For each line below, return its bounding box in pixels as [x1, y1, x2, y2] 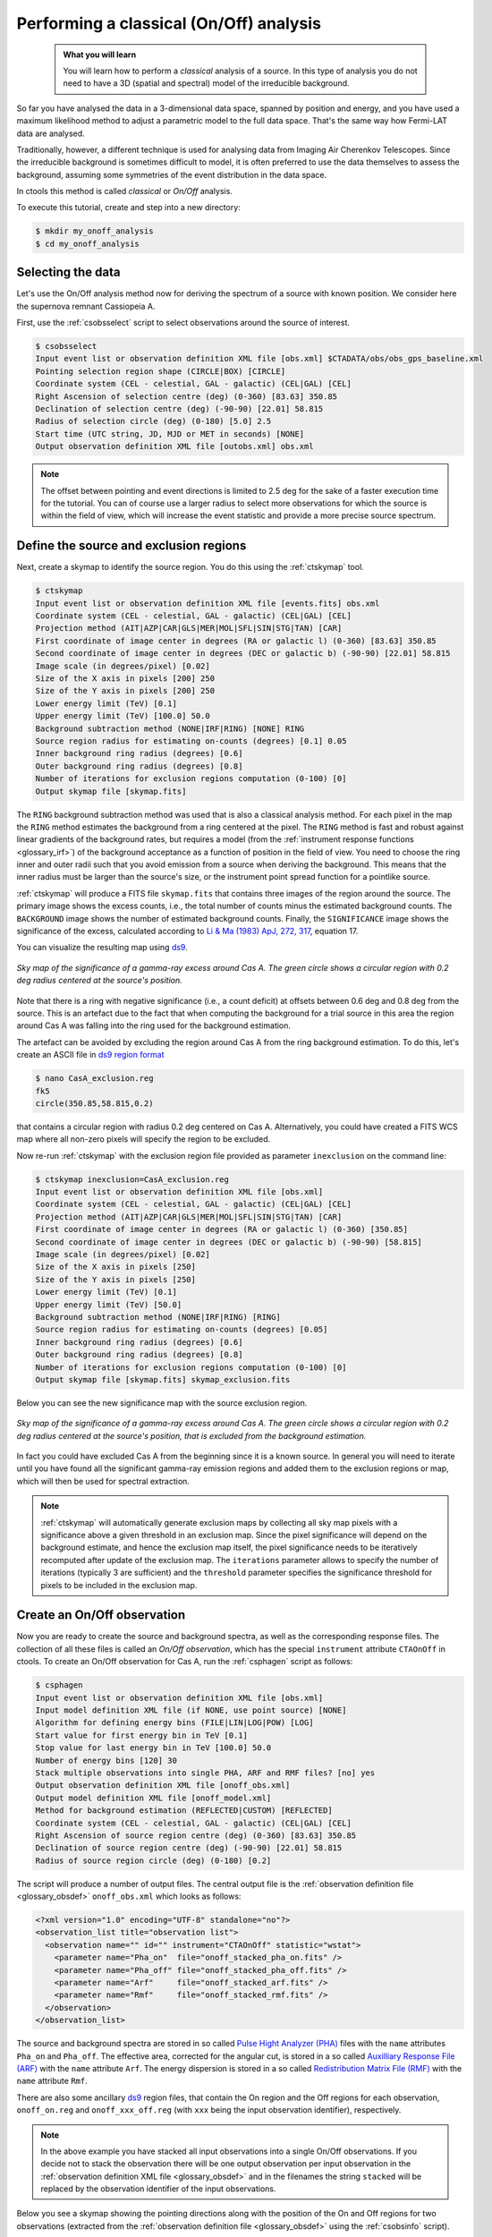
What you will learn [63, 49, 137, 60]
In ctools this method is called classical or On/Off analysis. [16, 186, 233, 197]
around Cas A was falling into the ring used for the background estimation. [16, 1020, 291, 1031]
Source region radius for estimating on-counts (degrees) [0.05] [35, 1324, 328, 1335]
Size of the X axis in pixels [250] [35, 1262, 197, 1272]
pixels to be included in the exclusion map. [40, 1579, 198, 1590]
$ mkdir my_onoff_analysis [35, 226, 154, 236]
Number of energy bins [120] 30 [35, 1755, 178, 1765]
